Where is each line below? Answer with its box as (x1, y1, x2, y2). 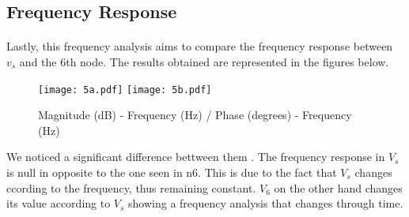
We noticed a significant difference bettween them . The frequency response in (6, 148, 385, 165)
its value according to (6, 195, 111, 211)
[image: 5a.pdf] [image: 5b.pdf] (38, 84, 212, 95)
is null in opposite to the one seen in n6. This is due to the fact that (6, 164, 337, 180)
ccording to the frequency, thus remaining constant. (6, 179, 256, 196)
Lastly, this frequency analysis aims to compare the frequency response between (6, 38, 393, 54)
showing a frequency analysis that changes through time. (128, 195, 403, 211)
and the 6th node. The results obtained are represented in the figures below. (19, 53, 389, 69)
